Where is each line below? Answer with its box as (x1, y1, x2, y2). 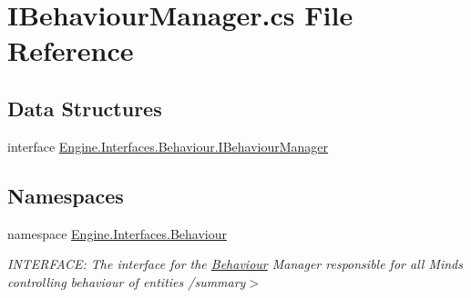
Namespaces (7, 181, 124, 209)
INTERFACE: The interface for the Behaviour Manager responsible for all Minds (7, 254, 463, 273)
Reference (7, 32, 134, 69)
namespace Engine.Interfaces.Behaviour (7, 223, 227, 243)
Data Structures (7, 94, 162, 122)
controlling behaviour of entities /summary (7, 272, 246, 291)
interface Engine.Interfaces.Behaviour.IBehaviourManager (7, 136, 329, 155)
